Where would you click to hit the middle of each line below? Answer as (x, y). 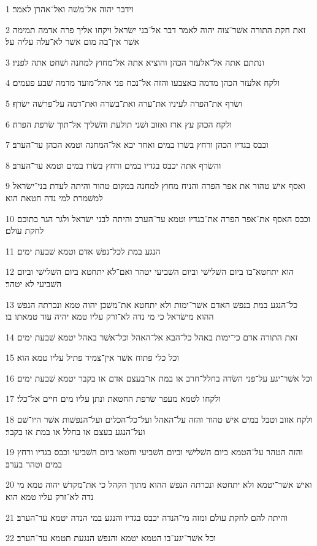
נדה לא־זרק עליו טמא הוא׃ (50, 497)
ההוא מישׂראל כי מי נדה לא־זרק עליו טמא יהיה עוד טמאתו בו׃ (110, 316)
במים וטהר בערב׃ (34, 463)
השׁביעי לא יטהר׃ (34, 283)
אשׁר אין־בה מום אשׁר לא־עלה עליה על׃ (73, 41)
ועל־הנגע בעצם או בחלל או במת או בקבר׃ (75, 431)
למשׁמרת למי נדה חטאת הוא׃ (54, 197)
